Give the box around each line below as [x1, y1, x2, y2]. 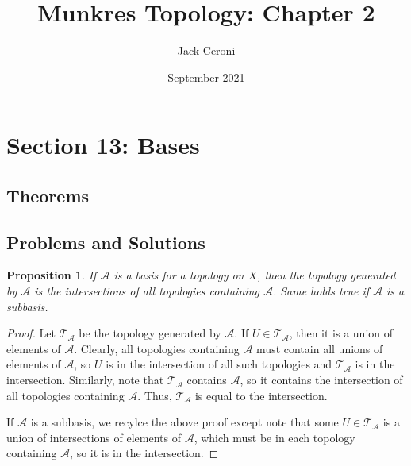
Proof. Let [6, 325, 56, 341]
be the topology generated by [79, 325, 221, 341]
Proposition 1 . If [6, 267, 97, 283]
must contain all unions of [256, 340, 383, 356]
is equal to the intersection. [194, 387, 328, 403]
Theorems [6, 183, 90, 207]
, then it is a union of [289, 325, 394, 341]
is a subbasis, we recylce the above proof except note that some [30, 414, 339, 430]
